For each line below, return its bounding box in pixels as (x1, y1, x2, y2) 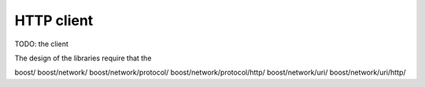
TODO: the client (14, 39, 68, 49)
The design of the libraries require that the (14, 53, 152, 63)
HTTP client (14, 12, 94, 29)
